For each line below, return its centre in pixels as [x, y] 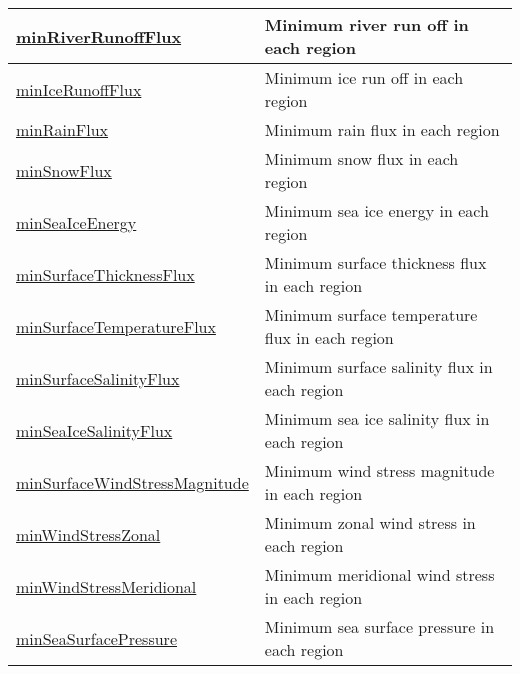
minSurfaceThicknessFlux [105, 274]
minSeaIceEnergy [76, 222]
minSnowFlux [64, 170]
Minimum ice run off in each [364, 77]
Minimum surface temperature [371, 314]
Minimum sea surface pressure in [379, 626]
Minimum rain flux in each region [382, 129]
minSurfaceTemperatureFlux [116, 326]
